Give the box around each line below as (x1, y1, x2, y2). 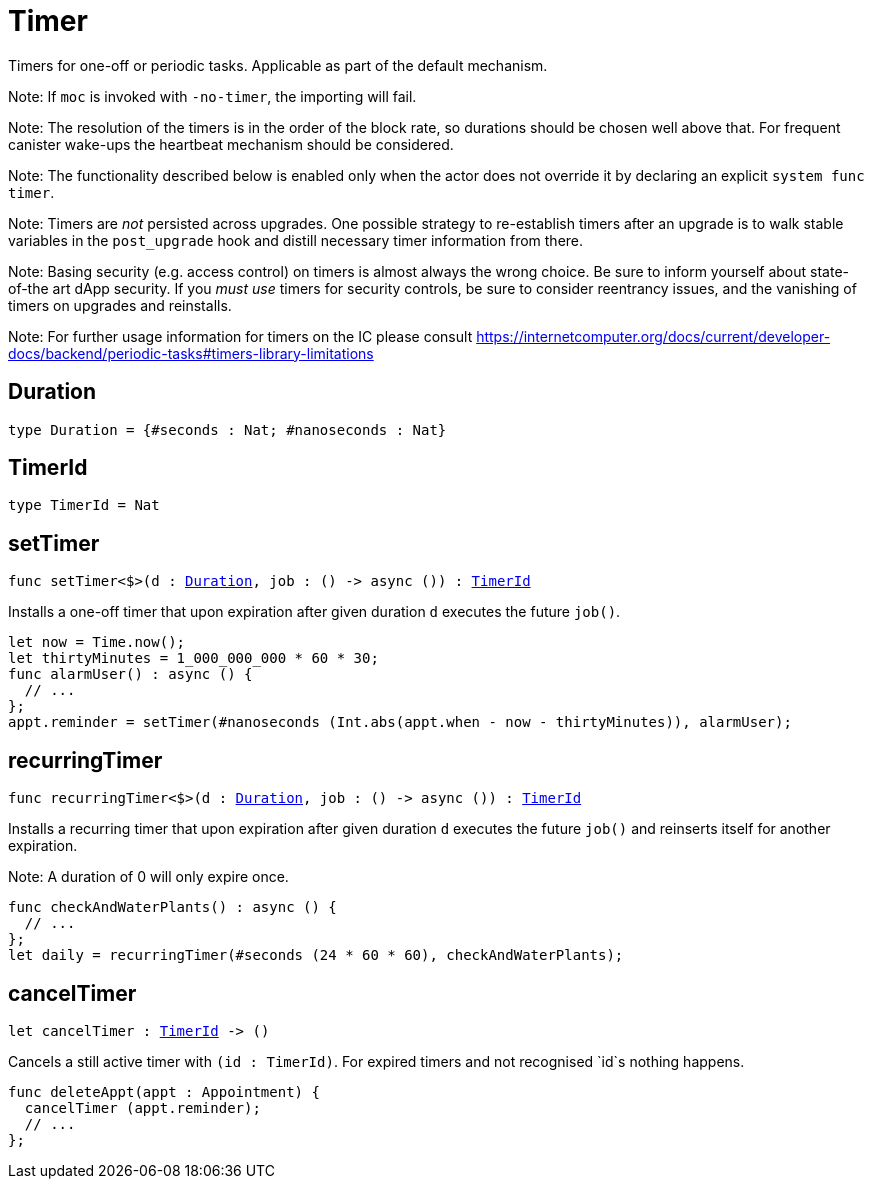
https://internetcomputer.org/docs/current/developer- (476, 327, 831, 345)
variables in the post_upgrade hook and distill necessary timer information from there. (8, 231, 584, 249)
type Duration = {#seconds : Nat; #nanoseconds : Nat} (8, 421, 447, 438)
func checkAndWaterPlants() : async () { (8, 899, 337, 916)
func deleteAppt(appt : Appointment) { (8, 1083, 320, 1100)
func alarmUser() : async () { (8, 666, 253, 683)
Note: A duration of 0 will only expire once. (8, 868, 289, 886)
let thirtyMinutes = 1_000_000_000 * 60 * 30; (8, 650, 379, 667)
